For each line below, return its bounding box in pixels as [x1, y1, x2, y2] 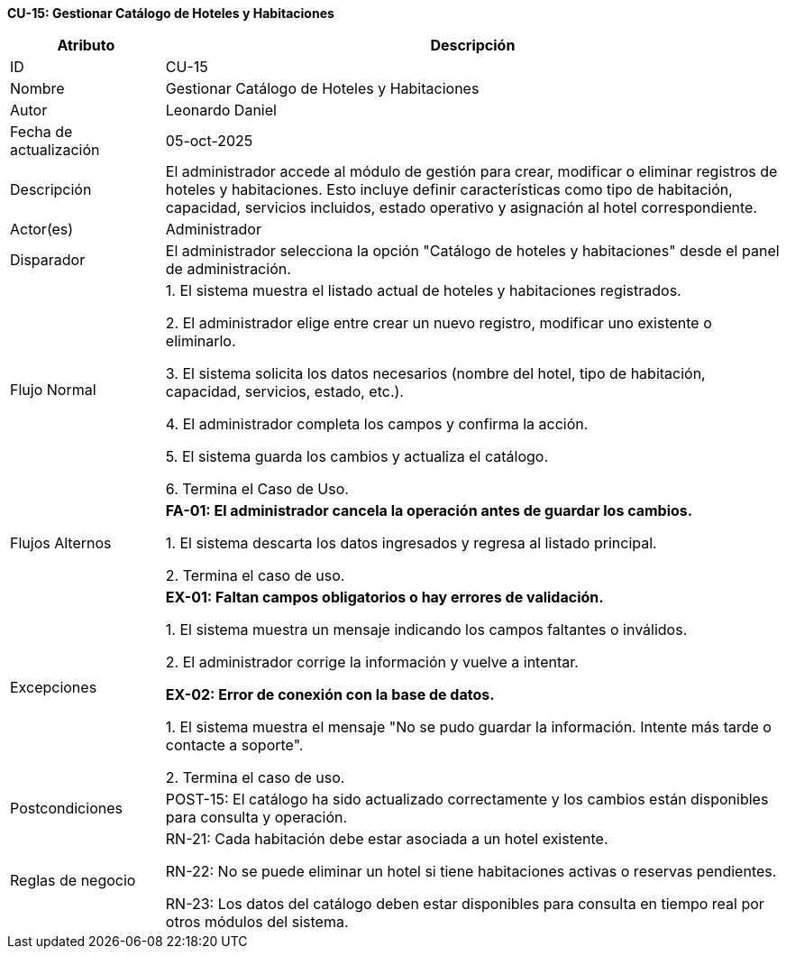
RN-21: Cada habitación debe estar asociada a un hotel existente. [165, 830, 608, 848]
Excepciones [10, 678, 97, 696]
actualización [10, 141, 100, 159]
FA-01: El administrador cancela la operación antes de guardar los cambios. [165, 501, 693, 519]
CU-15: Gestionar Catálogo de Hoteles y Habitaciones [7, 5, 334, 21]
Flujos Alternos [10, 534, 112, 552]
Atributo [57, 36, 115, 54]
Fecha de [10, 123, 73, 141]
